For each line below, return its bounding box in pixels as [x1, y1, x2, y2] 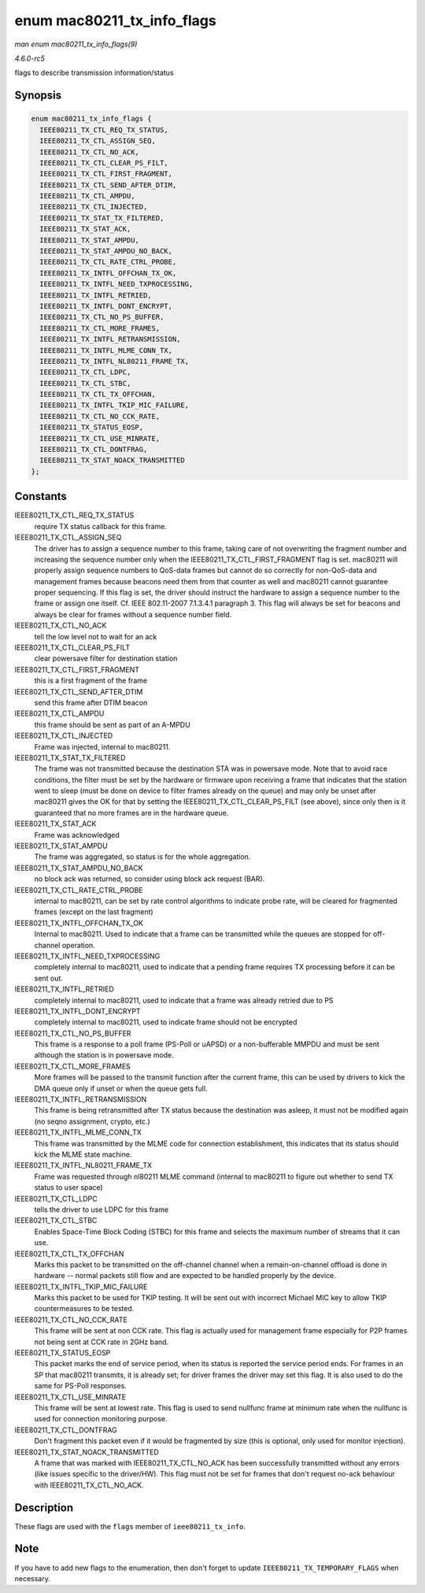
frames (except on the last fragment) [34, 907, 153, 917]
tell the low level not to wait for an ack [34, 632, 157, 641]
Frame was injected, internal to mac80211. [34, 742, 171, 751]
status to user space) [34, 1183, 103, 1192]
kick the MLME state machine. [34, 1150, 132, 1159]
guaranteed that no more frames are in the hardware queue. [34, 808, 229, 817]
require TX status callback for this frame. [34, 521, 167, 531]
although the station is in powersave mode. [34, 1050, 175, 1060]
